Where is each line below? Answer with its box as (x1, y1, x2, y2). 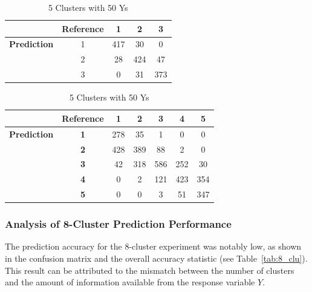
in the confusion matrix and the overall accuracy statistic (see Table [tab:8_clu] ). (5, 251, 308, 264)
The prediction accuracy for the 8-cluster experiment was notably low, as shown (5, 240, 302, 253)
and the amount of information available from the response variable (5, 276, 255, 288)
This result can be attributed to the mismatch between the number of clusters (5, 264, 294, 276)
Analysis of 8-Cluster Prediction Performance (5, 216, 232, 231)
